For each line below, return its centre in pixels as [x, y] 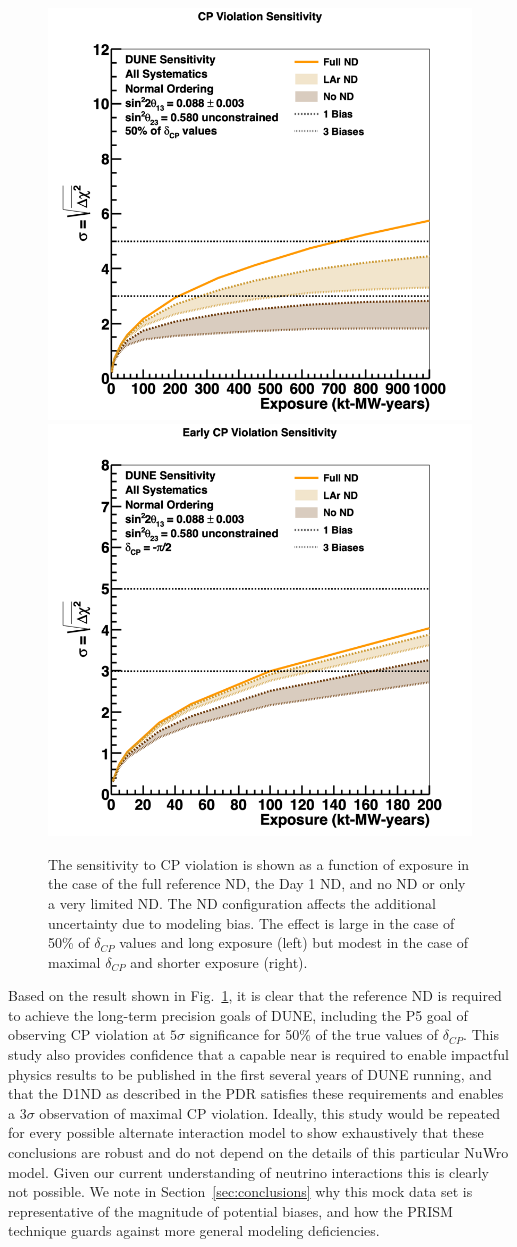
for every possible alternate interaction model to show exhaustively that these [246, 1132]
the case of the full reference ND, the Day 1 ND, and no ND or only [257, 883]
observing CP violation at [87, 1034]
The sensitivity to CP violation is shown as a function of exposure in [259, 863]
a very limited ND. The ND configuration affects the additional [242, 902]
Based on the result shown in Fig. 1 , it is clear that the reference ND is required [255, 995]
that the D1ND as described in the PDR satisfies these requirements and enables [256, 1093]
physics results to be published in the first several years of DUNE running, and [250, 1073]
